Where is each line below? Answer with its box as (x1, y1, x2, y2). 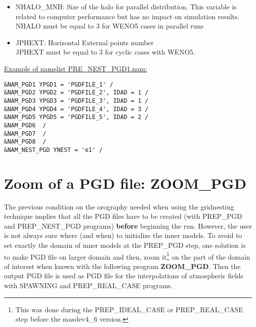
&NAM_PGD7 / (4, 130, 46, 137)
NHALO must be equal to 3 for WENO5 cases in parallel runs (15, 21, 204, 31)
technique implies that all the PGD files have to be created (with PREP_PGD (4, 211, 242, 221)
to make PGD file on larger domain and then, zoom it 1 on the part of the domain (4, 250, 250, 262)
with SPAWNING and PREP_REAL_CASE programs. (4, 280, 173, 290)
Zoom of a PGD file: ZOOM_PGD (4, 173, 247, 193)
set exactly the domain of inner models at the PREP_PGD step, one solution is (4, 239, 246, 250)
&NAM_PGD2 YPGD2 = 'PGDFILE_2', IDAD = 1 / (4, 89, 149, 96)
